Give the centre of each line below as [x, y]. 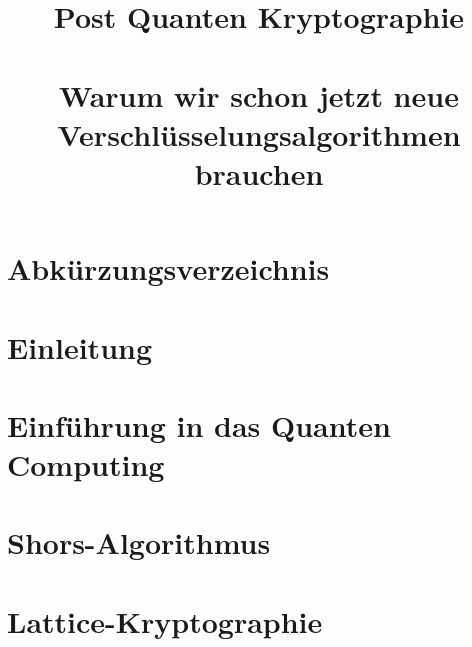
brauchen [259, 172]
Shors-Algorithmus [139, 542]
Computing [86, 464]
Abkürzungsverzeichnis [168, 268]
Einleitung [80, 346]
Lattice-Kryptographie [165, 620]
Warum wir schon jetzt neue [259, 94]
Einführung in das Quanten [199, 424]
